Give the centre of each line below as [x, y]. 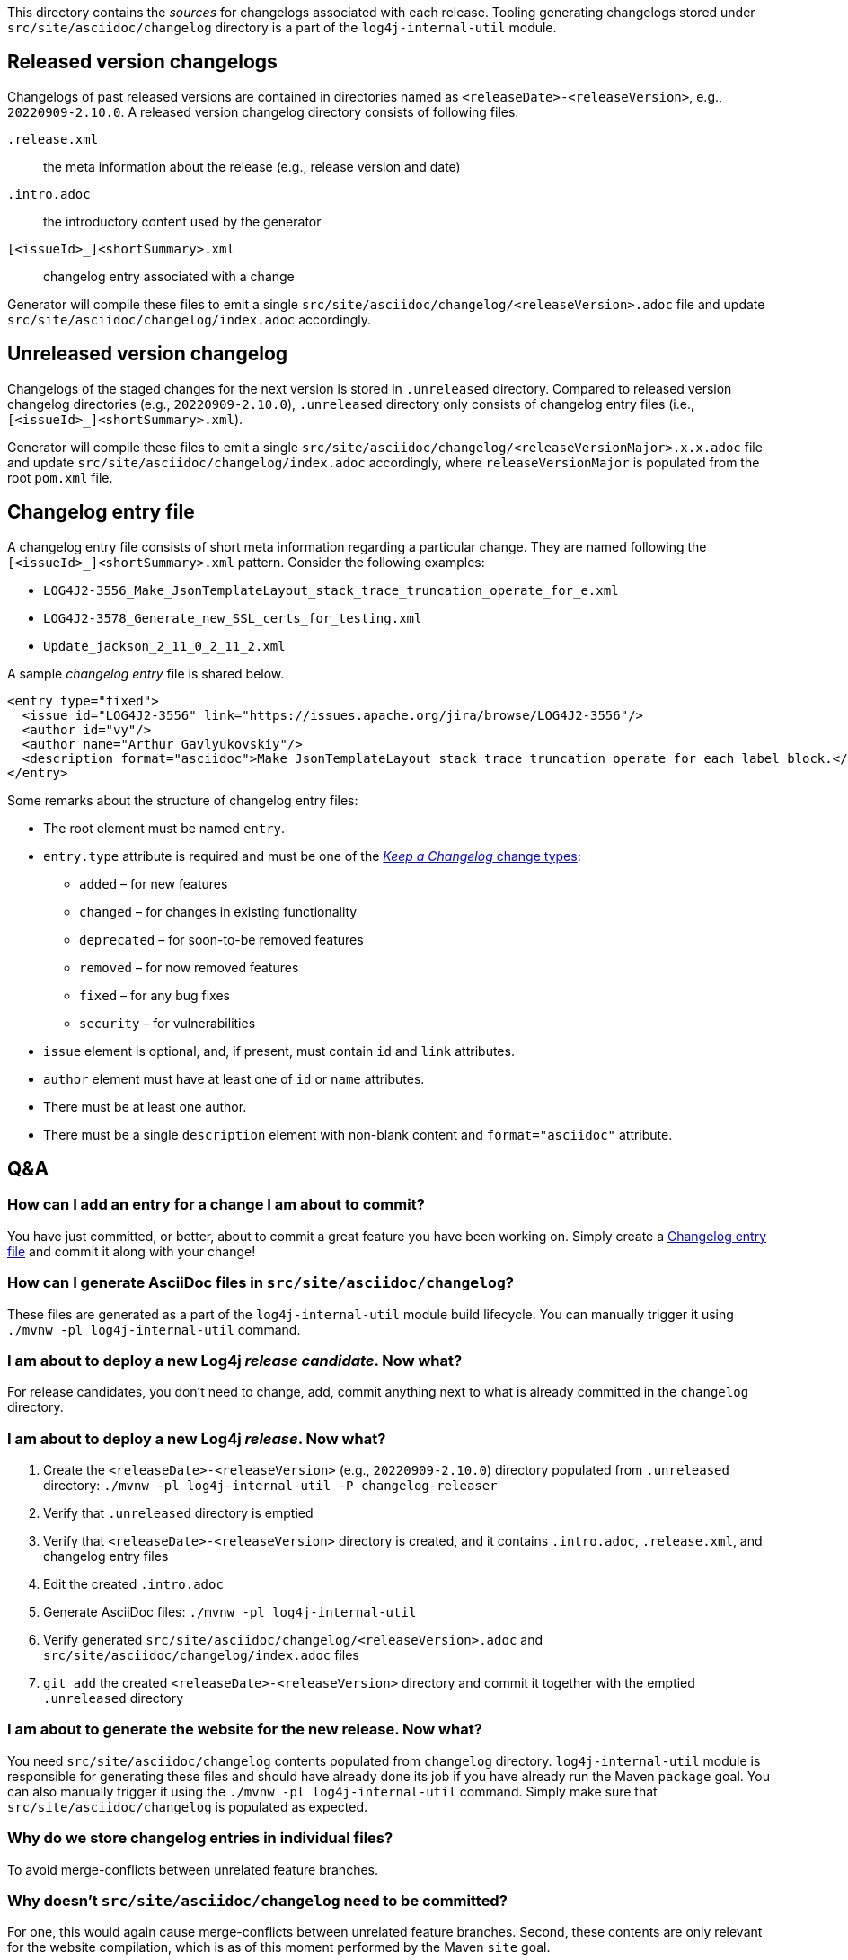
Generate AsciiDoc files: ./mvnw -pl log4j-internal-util [230, 1612]
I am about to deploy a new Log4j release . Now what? [197, 1438]
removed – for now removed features [189, 967]
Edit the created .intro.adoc [133, 1584]
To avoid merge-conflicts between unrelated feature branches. [193, 1869]
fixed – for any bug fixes [155, 995]
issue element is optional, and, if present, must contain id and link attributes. [279, 1051]
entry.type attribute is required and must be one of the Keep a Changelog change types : [312, 856]
